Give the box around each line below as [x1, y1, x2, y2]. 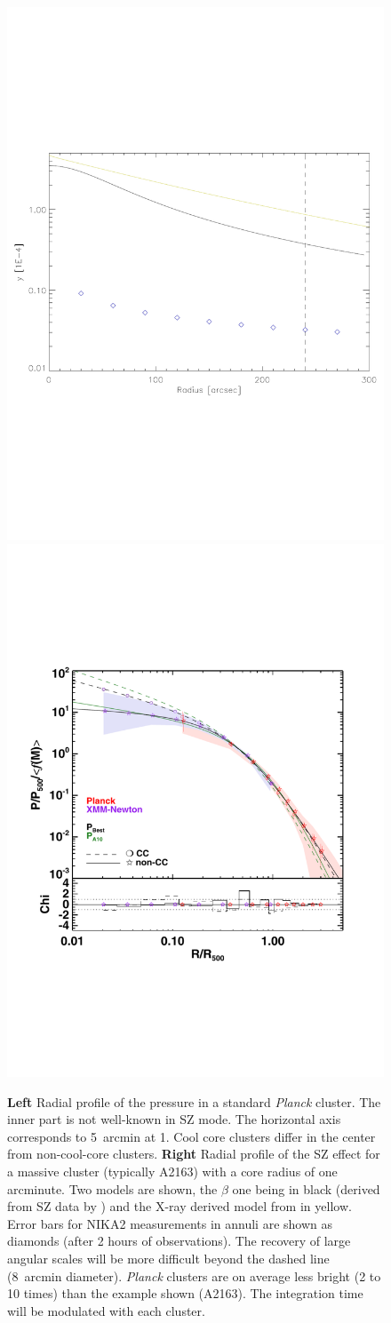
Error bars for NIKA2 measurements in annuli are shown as [7, 1214, 333, 1232]
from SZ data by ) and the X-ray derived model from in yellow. [7, 1197, 352, 1215]
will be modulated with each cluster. [7, 1301, 205, 1319]
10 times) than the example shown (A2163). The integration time [7, 1284, 363, 1303]
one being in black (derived [232, 1179, 380, 1198]
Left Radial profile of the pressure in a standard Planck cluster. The [7, 1092, 381, 1111]
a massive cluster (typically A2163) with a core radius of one [7, 1161, 338, 1180]
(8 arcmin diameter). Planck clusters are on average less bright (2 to [7, 1266, 381, 1285]
